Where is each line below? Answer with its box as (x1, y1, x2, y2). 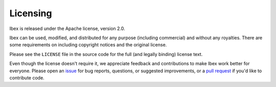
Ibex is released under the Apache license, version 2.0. (9, 25, 125, 32)
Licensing (9, 8, 52, 19)
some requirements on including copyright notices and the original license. (9, 42, 167, 48)
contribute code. (9, 74, 44, 81)
